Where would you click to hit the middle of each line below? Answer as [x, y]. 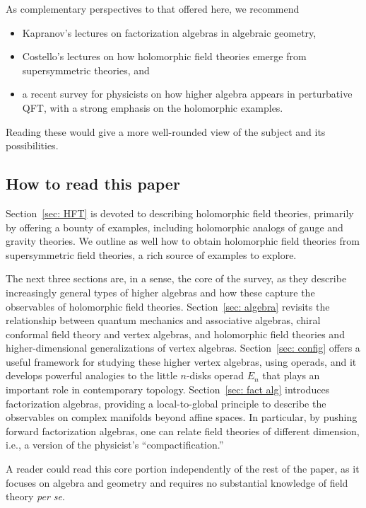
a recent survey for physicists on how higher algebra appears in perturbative [187, 94]
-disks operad [215, 375]
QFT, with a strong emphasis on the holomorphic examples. [153, 107]
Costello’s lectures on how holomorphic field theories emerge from [164, 56]
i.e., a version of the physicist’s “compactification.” [115, 445]
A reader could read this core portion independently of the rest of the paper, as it [183, 469]
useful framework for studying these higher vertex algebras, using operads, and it [181, 361]
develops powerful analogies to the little [91, 375]
